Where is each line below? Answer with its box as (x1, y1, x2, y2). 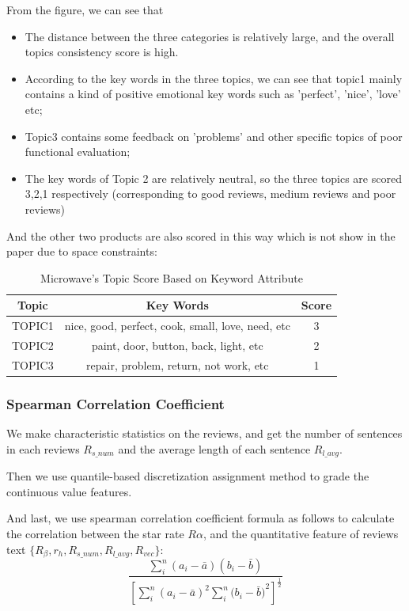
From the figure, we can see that (6, 2, 164, 17)
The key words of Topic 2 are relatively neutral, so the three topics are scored (25, 169, 402, 186)
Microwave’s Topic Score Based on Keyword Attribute (40, 269, 303, 286)
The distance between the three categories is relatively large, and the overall (25, 28, 395, 44)
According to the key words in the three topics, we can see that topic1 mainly (25, 70, 403, 86)
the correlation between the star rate (6, 525, 184, 541)
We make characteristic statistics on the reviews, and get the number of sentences (6, 425, 403, 442)
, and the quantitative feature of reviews (203, 525, 399, 541)
